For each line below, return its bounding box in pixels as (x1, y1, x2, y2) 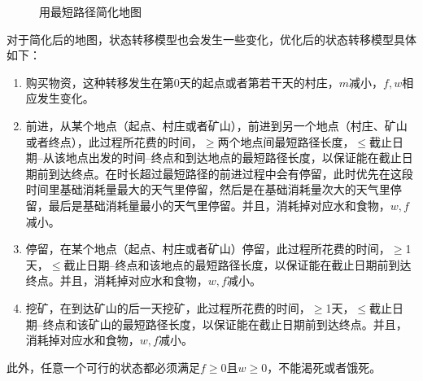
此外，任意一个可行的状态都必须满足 (7, 358, 200, 375)
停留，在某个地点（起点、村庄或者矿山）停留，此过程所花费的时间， (25, 240, 390, 257)
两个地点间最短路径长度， (217, 133, 355, 150)
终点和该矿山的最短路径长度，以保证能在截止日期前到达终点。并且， (42, 315, 408, 332)
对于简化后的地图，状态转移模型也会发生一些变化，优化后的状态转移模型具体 (7, 30, 416, 47)
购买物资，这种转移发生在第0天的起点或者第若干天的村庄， (25, 73, 339, 90)
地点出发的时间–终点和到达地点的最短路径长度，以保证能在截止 (65, 149, 402, 166)
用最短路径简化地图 (39, 3, 142, 20)
